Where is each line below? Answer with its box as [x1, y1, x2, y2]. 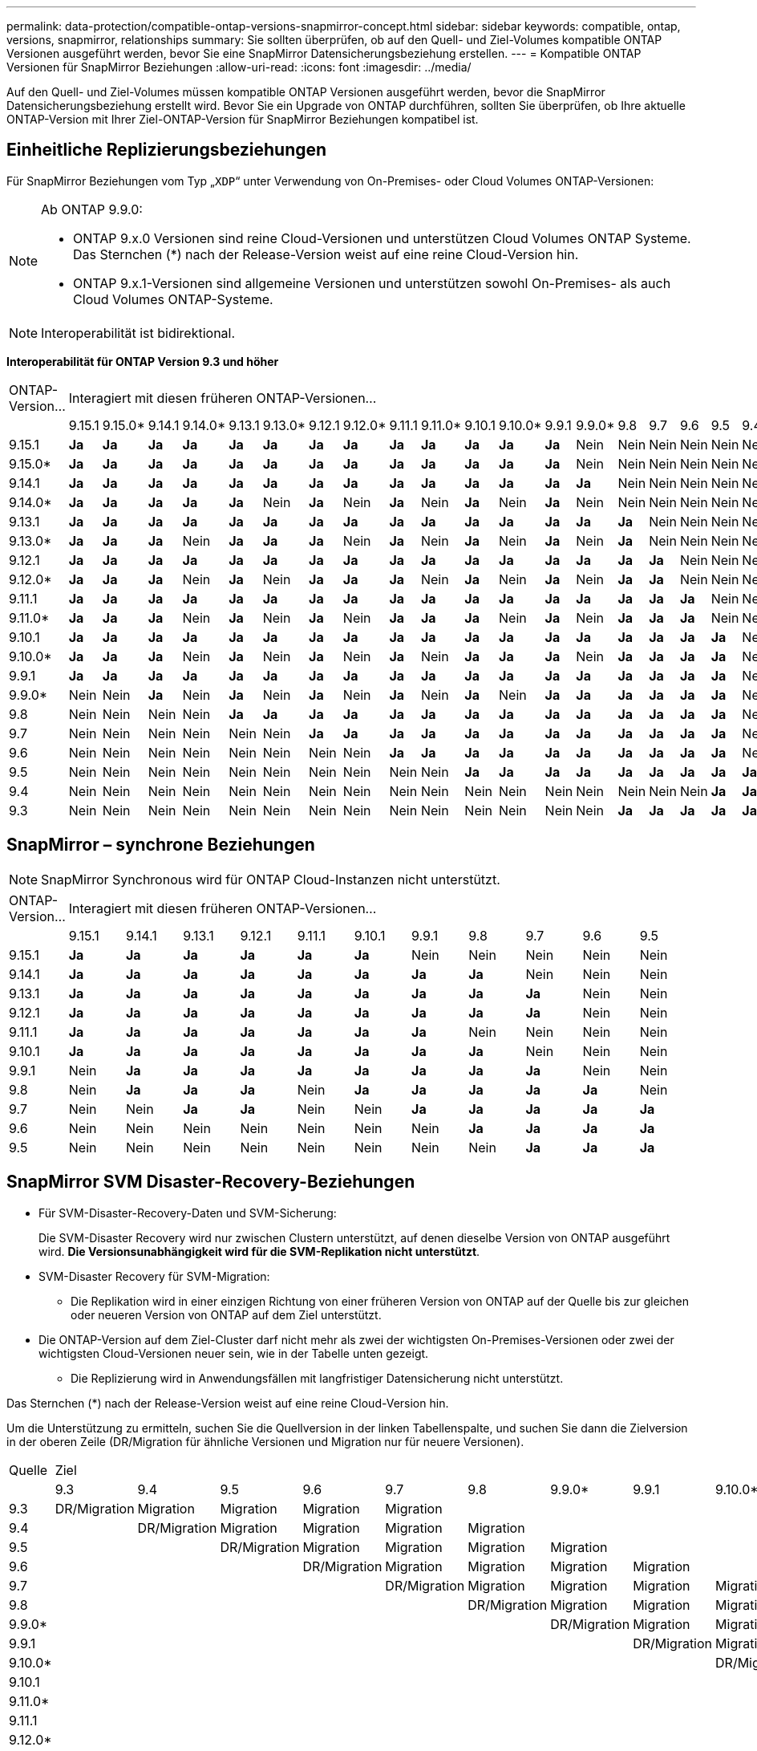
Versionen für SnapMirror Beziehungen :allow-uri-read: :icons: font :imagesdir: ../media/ [6, 60, 472, 74]
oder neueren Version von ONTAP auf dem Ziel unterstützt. [71, 1307, 382, 1322]
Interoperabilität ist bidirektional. [41, 324, 236, 341]
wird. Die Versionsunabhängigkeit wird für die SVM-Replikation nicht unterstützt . [38, 1244, 480, 1258]
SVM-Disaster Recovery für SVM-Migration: [38, 1269, 270, 1283]
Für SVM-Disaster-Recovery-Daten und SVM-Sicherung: [38, 1205, 337, 1220]
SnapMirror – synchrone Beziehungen [6, 835, 315, 855]
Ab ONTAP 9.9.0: [41, 201, 143, 217]
